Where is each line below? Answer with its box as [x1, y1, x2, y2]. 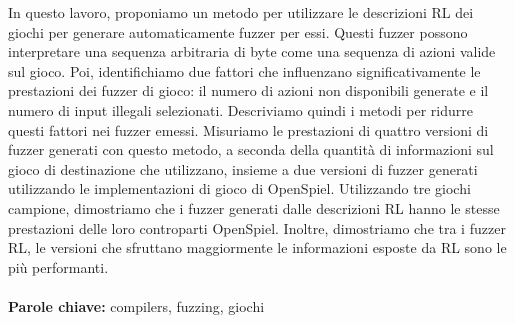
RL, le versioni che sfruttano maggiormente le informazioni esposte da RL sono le [8, 237, 507, 258]
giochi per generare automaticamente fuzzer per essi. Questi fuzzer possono [8, 21, 468, 42]
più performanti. [8, 256, 109, 277]
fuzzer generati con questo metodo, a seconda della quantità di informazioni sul [8, 139, 494, 160]
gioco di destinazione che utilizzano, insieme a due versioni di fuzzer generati [8, 158, 478, 179]
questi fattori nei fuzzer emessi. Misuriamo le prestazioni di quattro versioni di [8, 119, 489, 140]
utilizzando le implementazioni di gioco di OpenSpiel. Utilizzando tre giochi [8, 178, 471, 199]
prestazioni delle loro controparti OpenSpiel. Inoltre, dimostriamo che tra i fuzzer [8, 217, 506, 238]
